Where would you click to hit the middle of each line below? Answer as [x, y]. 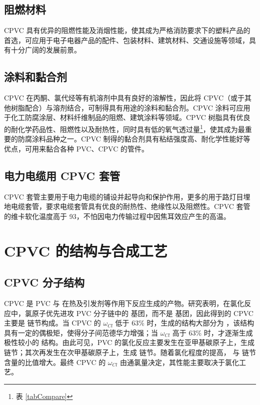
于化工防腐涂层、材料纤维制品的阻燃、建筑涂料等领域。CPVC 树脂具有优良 [127, 117]
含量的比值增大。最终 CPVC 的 [55, 362]
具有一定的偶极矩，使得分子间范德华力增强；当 [81, 332]
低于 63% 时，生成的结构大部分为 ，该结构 [185, 323]
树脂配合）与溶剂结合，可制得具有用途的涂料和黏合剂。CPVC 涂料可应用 [130, 107]
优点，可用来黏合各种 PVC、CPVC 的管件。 [76, 148]
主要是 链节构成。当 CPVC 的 [52, 323]
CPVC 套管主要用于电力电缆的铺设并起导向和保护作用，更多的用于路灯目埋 [127, 196]
